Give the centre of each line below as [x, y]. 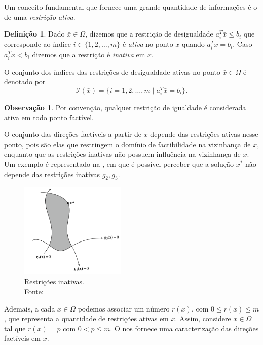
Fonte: [34, 291]
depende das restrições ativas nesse [204, 134]
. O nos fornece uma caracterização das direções [184, 328]
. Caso [242, 44]
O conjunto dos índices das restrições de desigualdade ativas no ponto [112, 71]
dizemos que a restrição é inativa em [89, 54]
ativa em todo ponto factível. [49, 117]
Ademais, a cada [30, 308]
